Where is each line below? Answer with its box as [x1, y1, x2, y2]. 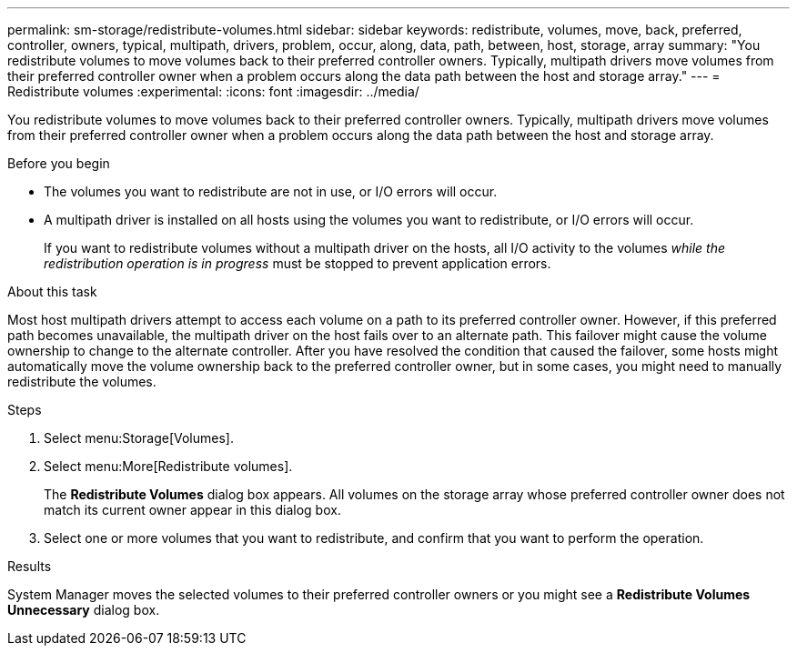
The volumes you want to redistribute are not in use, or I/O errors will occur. [44, 184, 498, 199]
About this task [7, 284, 97, 299]
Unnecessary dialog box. [7, 602, 160, 618]
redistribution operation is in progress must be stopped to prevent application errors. [44, 256, 551, 271]
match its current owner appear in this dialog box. [44, 502, 341, 517]
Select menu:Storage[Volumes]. [44, 430, 234, 446]
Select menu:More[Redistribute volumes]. [44, 458, 293, 474]
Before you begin [7, 156, 110, 171]
